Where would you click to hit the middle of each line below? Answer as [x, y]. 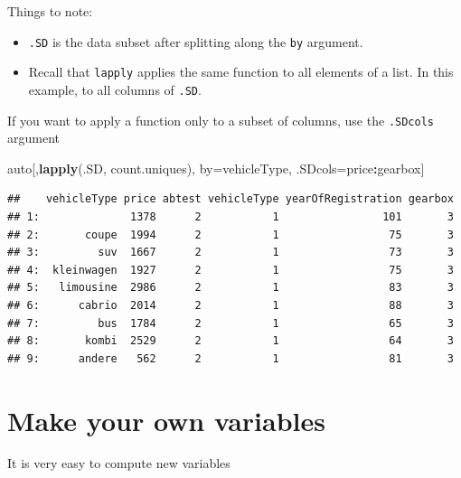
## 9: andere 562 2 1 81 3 [230, 358]
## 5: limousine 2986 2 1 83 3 [230, 288]
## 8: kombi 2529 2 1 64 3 [230, 341]
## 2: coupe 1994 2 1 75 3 [230, 234]
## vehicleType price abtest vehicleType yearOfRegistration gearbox [230, 199]
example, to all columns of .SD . [115, 89]
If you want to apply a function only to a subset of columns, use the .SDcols [221, 120]
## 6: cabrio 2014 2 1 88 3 [230, 305]
